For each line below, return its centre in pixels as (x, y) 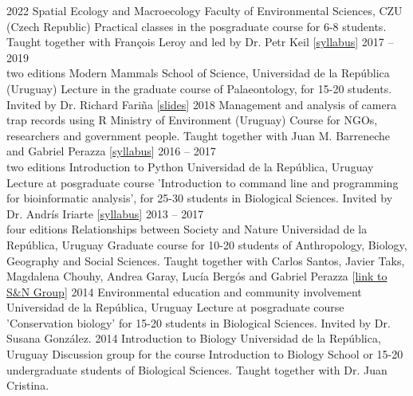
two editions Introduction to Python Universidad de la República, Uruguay (190, 166)
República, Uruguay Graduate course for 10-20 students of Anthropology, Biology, (207, 244)
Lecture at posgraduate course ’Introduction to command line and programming (203, 182)
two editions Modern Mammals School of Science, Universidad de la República (198, 73)
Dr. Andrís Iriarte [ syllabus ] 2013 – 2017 (105, 213)
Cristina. (28, 385)
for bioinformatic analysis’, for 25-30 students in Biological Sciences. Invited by (200, 198)
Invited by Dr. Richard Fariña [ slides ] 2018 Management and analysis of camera (202, 104)
